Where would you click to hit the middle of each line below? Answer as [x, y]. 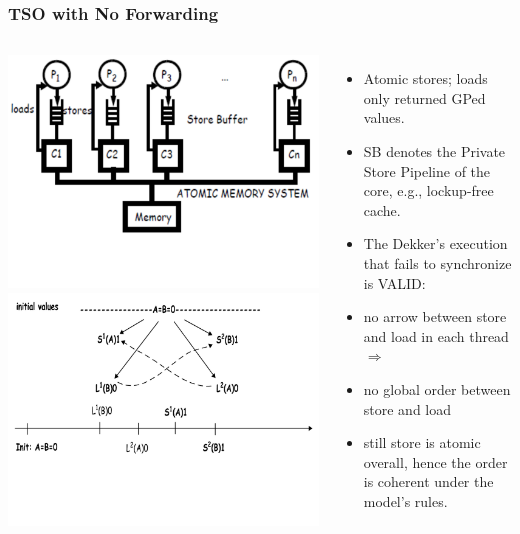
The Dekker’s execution [435, 243]
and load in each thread [436, 335]
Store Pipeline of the [427, 170]
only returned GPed [424, 97]
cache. [382, 209]
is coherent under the [428, 481]
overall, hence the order [435, 461]
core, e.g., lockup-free [428, 190]
